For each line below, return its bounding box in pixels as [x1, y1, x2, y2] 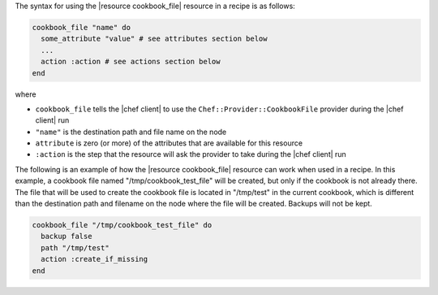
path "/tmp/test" [41, 243, 109, 252]
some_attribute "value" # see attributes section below [41, 34, 268, 44]
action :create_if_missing [41, 254, 148, 264]
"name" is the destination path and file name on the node [35, 127, 227, 137]
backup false [41, 232, 92, 241]
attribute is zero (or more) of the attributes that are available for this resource [35, 138, 303, 148]
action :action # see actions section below [41, 57, 221, 67]
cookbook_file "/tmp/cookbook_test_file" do [32, 220, 213, 230]
